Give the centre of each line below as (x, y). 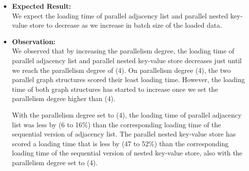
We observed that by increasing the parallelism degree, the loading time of (123, 51)
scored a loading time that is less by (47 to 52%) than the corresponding (120, 143)
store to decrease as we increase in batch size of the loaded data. (126, 25)
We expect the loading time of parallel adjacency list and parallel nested (120, 15)
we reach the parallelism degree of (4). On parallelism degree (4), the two (121, 70)
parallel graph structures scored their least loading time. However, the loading (128, 79)
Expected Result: (41, 6)
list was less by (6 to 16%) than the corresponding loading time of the (116, 124)
